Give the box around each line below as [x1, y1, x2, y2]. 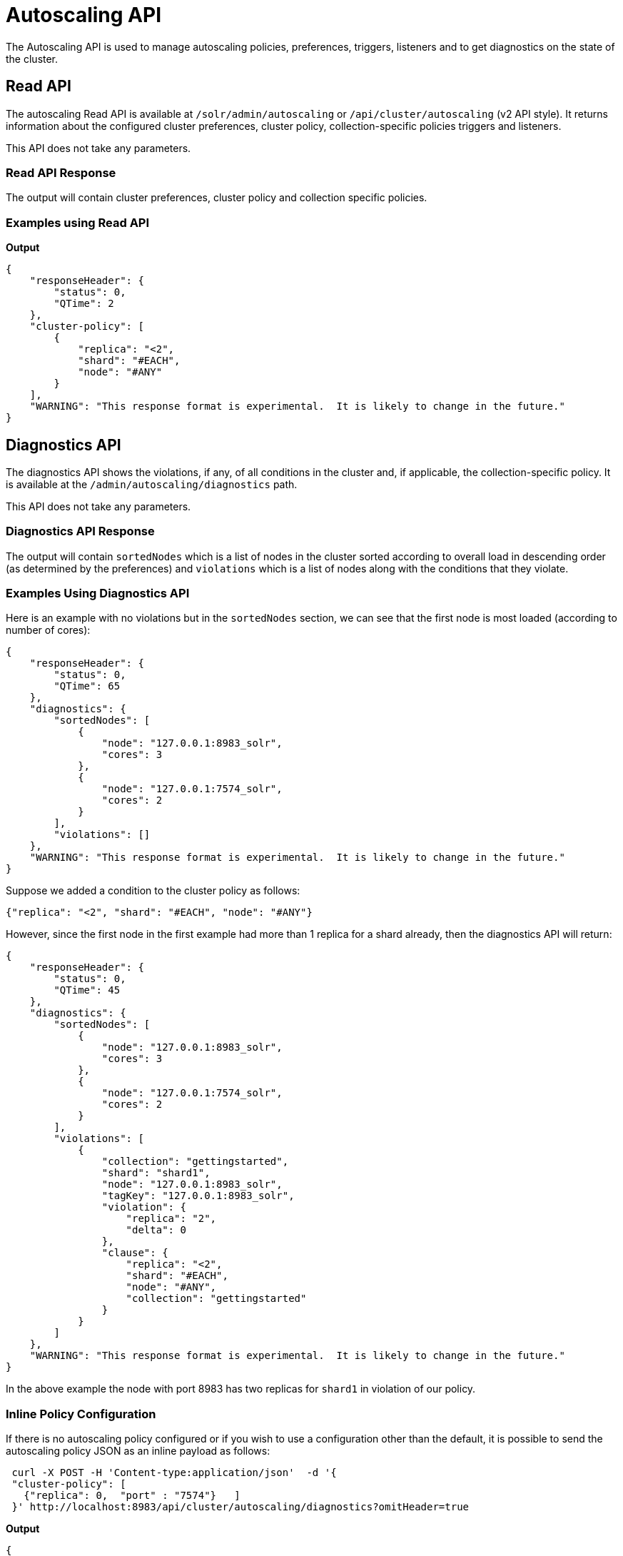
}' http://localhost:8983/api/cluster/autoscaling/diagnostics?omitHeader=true [11, 1501, 470, 1513]
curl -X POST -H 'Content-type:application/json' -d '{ [11, 1467, 337, 1479]
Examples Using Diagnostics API [6, 586, 190, 601]
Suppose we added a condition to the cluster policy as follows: [6, 884, 300, 897]
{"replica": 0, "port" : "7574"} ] [24, 1490, 240, 1502]
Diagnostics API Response [6, 524, 155, 539]
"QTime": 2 [54, 298, 114, 310]
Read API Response [6, 165, 116, 180]
